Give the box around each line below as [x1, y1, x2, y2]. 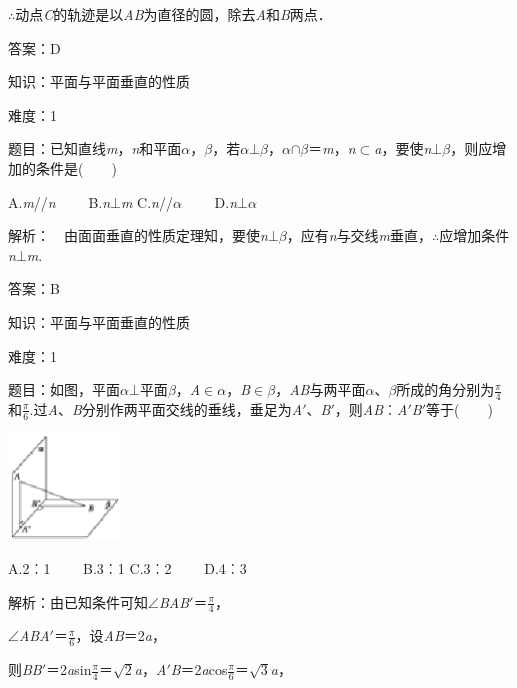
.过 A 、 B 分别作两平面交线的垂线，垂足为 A [29, 398, 303, 419]
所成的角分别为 [396, 379, 495, 400]
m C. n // [120, 191, 173, 212]
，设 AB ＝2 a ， [75, 625, 166, 646]
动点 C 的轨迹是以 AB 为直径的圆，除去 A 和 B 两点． [15, 4, 332, 24]
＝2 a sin [46, 659, 92, 680]
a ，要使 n [374, 138, 432, 159]
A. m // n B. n [8, 191, 111, 212]
